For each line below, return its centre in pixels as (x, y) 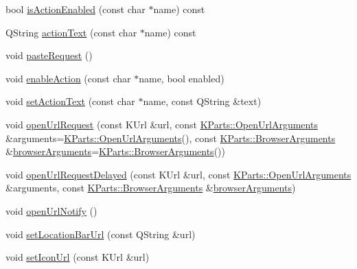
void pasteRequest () (49, 55)
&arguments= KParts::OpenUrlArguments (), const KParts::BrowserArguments (171, 138)
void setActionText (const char (70, 101)
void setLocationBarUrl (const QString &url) (101, 234)
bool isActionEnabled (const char (76, 9)
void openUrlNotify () (51, 210)
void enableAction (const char (68, 78)
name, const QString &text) (202, 101)
